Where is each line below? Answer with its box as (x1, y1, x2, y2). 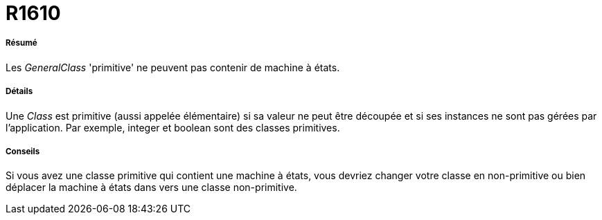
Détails (6, 86, 33, 97)
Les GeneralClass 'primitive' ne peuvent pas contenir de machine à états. (6, 61, 340, 73)
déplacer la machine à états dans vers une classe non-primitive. (6, 181, 297, 194)
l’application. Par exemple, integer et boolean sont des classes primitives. (6, 121, 340, 134)
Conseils (6, 146, 40, 156)
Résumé (6, 38, 37, 48)
